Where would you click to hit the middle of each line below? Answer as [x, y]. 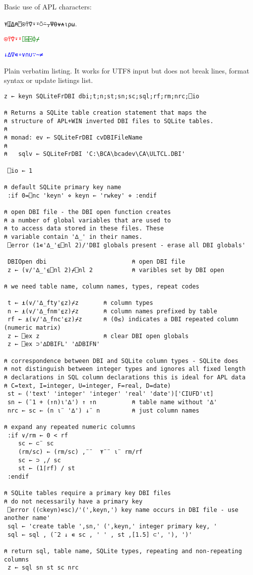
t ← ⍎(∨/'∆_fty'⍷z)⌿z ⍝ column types [80, 303]
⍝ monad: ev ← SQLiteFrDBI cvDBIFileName [73, 138]
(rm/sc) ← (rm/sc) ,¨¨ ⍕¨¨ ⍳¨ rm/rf [80, 452]
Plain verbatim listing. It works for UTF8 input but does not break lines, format [127, 70]
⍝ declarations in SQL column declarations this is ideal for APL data [125, 378]
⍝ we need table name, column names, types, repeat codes [102, 286]
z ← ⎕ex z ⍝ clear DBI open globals [98, 336]
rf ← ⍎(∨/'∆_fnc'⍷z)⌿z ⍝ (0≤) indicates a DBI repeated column [123, 320]
